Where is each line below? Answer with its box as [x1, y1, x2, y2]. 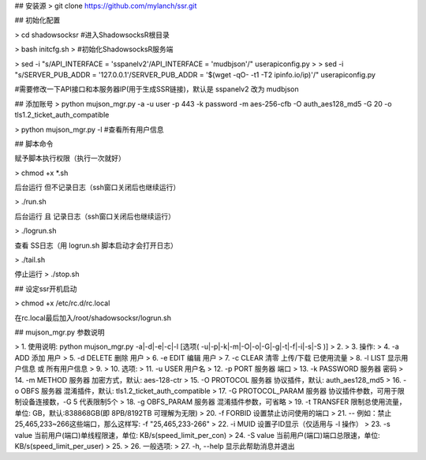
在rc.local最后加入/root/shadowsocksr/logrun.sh [14, 312, 172, 323]
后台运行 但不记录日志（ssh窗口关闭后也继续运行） [14, 182, 181, 193]
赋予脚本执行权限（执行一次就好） [14, 154, 125, 163]
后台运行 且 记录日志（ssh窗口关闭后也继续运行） [14, 211, 175, 221]
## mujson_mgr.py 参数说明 [14, 327, 105, 337]
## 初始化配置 [14, 16, 61, 25]
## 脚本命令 [14, 139, 54, 148]
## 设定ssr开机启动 [14, 284, 77, 294]
